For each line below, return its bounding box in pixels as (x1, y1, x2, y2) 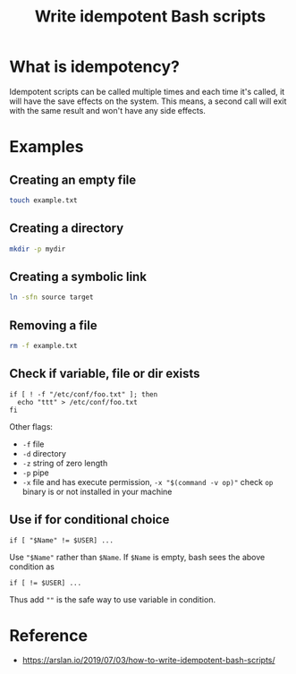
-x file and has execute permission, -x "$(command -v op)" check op (21, 476, 274, 487)
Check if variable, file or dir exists (9, 366, 200, 381)
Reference (9, 625, 88, 645)
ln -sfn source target (9, 293, 94, 302)
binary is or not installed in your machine (21, 486, 173, 497)
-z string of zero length (21, 457, 108, 468)
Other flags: (9, 421, 54, 431)
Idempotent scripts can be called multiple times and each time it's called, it (9, 86, 285, 97)
